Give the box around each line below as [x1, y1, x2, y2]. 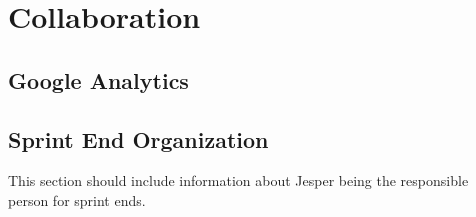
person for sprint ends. [8, 189, 146, 210]
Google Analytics [8, 64, 189, 95]
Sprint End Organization [8, 123, 269, 154]
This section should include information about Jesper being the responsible [8, 170, 469, 191]
